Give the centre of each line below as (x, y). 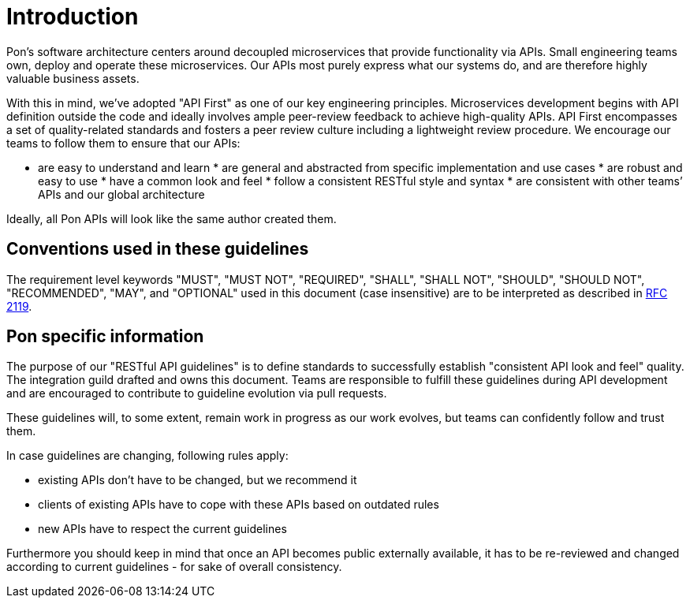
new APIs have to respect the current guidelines (162, 529)
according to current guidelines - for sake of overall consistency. (174, 567)
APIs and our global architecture (121, 194)
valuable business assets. (73, 78)
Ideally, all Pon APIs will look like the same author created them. (172, 218)
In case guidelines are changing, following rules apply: (147, 456)
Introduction (73, 17)
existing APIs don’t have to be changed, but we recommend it (198, 480)
